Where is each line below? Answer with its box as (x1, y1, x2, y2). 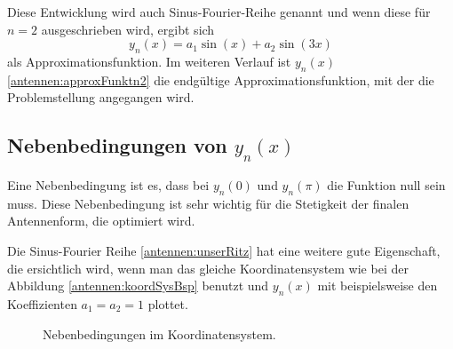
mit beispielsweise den (317, 276, 438, 295)
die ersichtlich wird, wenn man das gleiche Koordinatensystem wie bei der (7, 258, 409, 277)
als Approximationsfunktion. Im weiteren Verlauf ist (7, 52, 291, 70)
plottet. (147, 294, 188, 313)
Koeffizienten (7, 294, 77, 313)
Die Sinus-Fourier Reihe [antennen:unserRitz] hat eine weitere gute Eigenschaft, (7, 241, 441, 259)
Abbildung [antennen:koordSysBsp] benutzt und (7, 276, 269, 295)
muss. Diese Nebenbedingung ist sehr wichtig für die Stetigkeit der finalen (7, 194, 409, 212)
